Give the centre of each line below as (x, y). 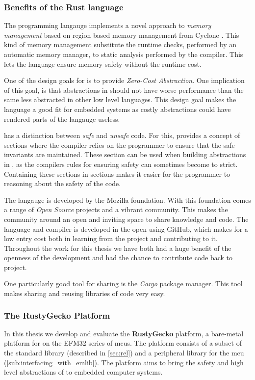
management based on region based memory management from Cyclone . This (122, 35)
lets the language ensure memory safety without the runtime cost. (103, 64)
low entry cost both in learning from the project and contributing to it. (111, 238)
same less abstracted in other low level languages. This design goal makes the (120, 99)
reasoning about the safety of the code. (63, 183)
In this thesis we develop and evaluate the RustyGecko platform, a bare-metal (124, 333)
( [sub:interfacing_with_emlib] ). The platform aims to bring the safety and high (124, 362)
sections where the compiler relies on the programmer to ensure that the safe (119, 145)
